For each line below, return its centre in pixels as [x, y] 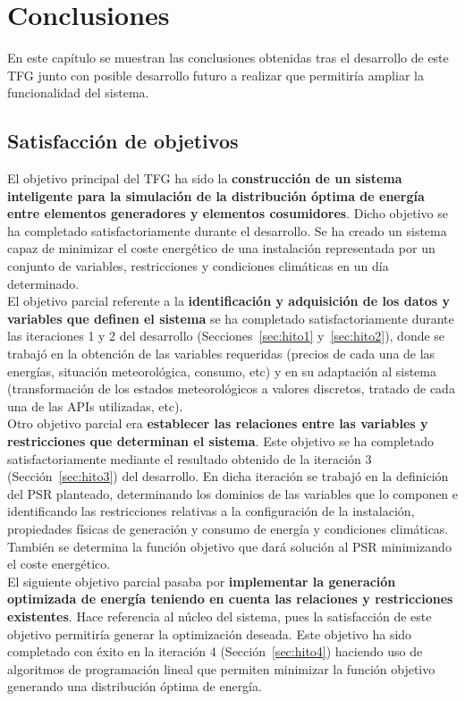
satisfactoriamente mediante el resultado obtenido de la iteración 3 [190, 458]
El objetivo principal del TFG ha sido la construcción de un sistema [205, 178]
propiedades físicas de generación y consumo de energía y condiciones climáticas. [228, 528]
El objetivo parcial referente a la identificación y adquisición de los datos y [229, 301]
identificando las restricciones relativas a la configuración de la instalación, [211, 511]
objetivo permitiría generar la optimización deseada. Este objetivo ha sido [210, 633]
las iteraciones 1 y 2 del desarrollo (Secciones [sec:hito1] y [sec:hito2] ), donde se [226, 336]
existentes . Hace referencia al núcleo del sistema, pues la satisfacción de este [220, 616]
